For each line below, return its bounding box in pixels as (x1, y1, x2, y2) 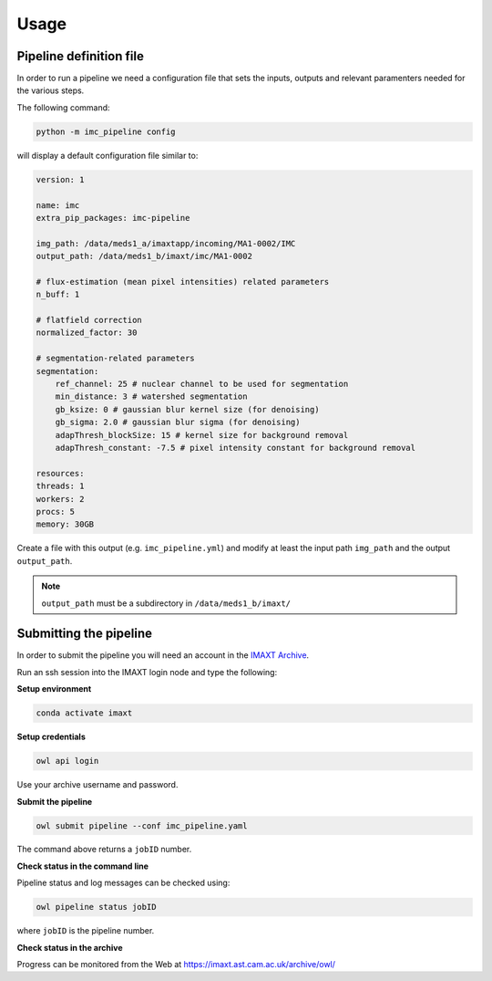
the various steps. (16, 85, 85, 96)
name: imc (36, 200, 80, 210)
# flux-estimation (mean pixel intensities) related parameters (36, 277, 330, 287)
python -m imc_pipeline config (36, 126, 177, 137)
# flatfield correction (36, 315, 143, 326)
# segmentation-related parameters (36, 353, 195, 364)
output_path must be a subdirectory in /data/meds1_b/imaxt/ (41, 598, 292, 609)
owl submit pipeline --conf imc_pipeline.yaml (36, 820, 248, 830)
